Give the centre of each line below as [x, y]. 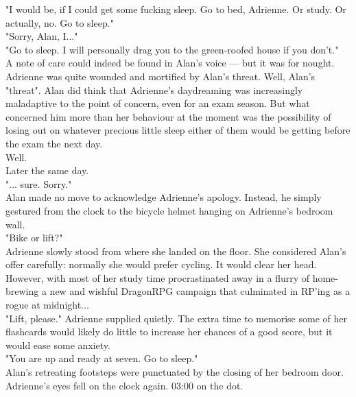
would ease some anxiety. [58, 345]
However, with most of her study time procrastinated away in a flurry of [158, 277]
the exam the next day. [54, 143]
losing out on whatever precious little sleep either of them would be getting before [178, 130]
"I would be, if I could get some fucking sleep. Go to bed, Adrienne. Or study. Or [176, 9]
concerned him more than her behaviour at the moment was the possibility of [168, 116]
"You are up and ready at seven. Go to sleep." [102, 358]
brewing [22, 291]
